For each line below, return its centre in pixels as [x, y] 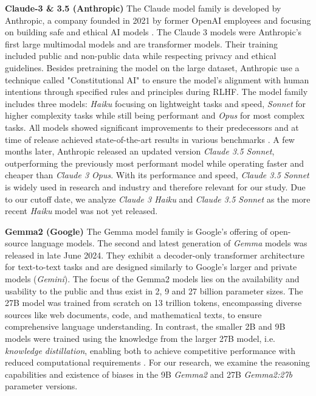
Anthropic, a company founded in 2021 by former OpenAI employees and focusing [158, 20]
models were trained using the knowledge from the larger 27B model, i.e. [140, 339]
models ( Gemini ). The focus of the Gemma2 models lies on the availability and [152, 279]
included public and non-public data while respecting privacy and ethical [141, 56]
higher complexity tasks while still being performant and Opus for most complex [155, 115]
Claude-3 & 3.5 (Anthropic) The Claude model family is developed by [143, 8]
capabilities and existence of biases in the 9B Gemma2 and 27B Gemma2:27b [149, 374]
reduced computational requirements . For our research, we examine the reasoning [158, 362]
